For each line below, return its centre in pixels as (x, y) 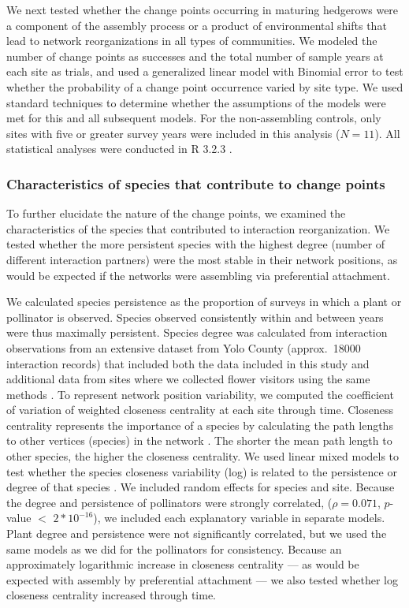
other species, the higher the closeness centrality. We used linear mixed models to (203, 456)
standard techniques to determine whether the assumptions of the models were (196, 102)
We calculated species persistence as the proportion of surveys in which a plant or (204, 302)
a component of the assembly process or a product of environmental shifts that (197, 25)
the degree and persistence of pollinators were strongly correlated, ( (169, 502)
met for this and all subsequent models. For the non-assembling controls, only (194, 118)
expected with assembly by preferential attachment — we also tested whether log (202, 579)
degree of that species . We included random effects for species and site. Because (201, 487)
